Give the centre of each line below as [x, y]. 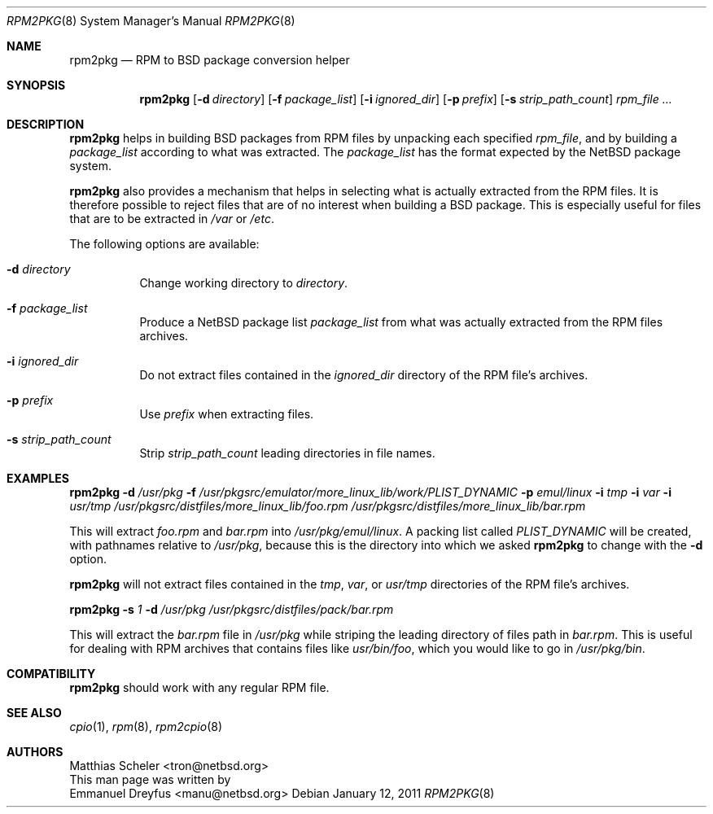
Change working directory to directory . [244, 283]
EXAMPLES [38, 478]
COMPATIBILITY [51, 674]
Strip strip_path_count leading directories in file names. [287, 453]
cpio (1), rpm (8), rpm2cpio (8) [146, 726]
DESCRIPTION [46, 124]
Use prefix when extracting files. [227, 414]
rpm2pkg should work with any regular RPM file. [199, 687]
